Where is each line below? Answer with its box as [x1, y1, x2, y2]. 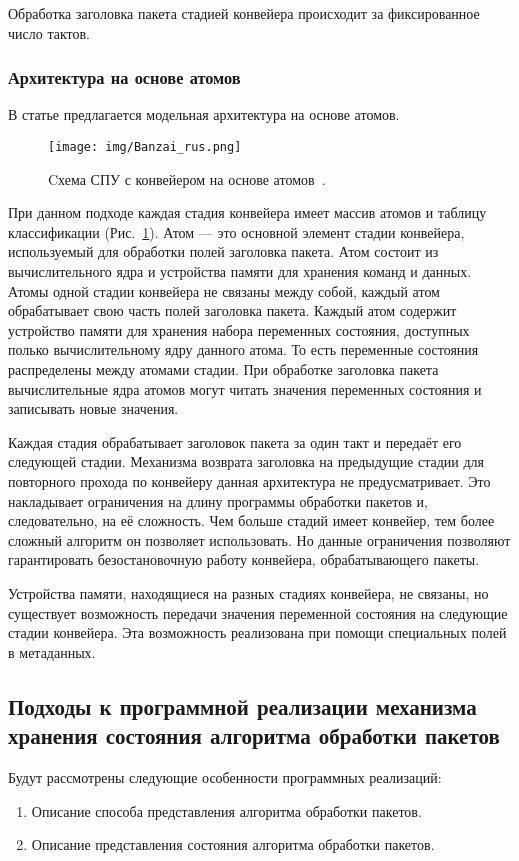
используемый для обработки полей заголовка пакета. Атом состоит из [8, 241, 439, 262]
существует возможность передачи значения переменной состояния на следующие [8, 602, 508, 623]
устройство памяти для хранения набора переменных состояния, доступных [8, 319, 470, 340]
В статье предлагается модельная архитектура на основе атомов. [8, 104, 400, 125]
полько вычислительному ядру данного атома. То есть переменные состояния [8, 339, 479, 360]
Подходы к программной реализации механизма [8, 690, 477, 721]
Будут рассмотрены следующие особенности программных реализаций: [8, 766, 442, 787]
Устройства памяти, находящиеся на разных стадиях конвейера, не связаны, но [8, 582, 489, 603]
